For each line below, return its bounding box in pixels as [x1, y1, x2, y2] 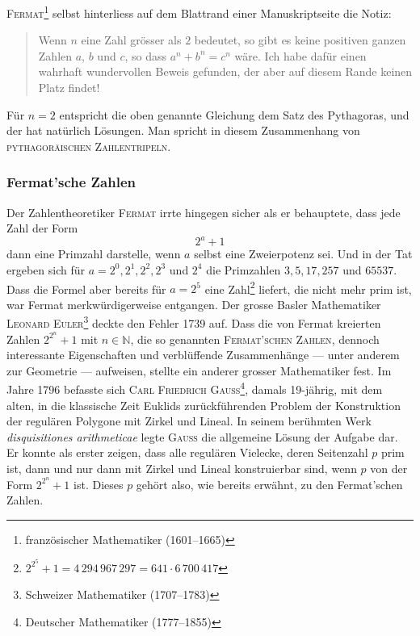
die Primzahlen [206, 261, 281, 278]
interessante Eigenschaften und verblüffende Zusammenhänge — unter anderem [6, 346, 400, 363]
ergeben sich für [6, 261, 85, 278]
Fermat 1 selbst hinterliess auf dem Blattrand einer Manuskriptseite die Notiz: [6, 2, 392, 21]
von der [370, 460, 408, 477]
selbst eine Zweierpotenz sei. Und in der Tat [194, 245, 413, 262]
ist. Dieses [73, 475, 124, 492]
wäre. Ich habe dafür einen [234, 47, 367, 64]
